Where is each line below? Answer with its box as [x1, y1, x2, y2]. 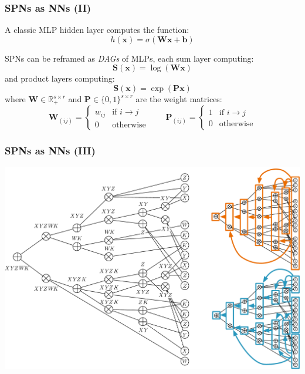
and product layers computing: [5, 72, 115, 85]
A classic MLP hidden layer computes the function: [5, 23, 189, 36]
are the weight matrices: [135, 93, 222, 105]
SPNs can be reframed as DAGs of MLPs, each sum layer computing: [5, 52, 254, 64]
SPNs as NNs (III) [5, 143, 96, 158]
